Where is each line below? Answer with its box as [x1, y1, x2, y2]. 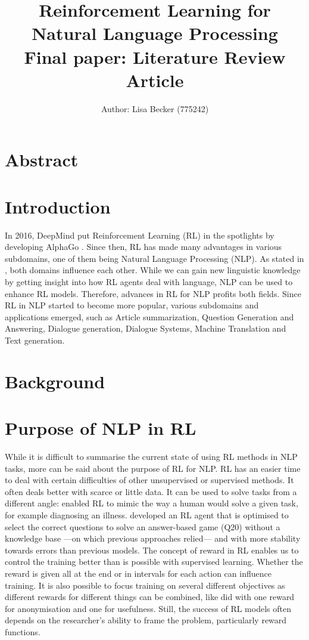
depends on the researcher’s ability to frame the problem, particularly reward [5, 614, 287, 626]
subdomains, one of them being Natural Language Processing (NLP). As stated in [5, 252, 304, 264]
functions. [5, 625, 40, 638]
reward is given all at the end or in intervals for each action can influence [5, 567, 271, 579]
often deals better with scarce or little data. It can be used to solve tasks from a [5, 485, 297, 497]
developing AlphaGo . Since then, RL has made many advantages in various [5, 240, 282, 253]
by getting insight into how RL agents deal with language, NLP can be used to [5, 275, 293, 287]
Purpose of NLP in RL [5, 416, 196, 440]
